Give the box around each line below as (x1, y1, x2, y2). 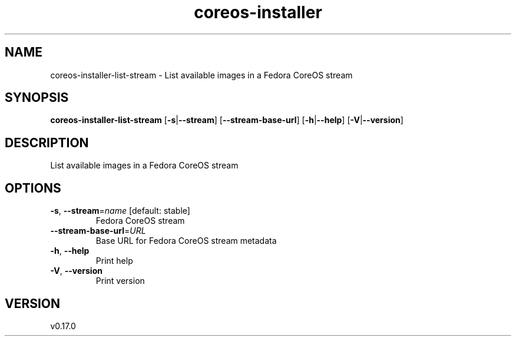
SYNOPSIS (5, 90, 69, 105)
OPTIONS (5, 180, 61, 196)
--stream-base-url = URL (50, 226, 146, 236)
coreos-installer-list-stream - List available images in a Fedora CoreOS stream (50, 69, 353, 80)
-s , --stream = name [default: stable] (50, 206, 190, 216)
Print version (95, 276, 145, 286)
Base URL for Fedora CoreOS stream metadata (95, 236, 277, 246)
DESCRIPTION (5, 135, 89, 150)
